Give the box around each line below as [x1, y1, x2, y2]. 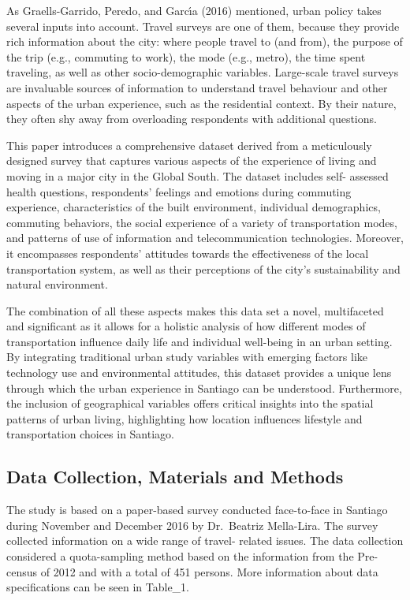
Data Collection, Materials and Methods [6, 464, 344, 489]
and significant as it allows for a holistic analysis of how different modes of [6, 318, 366, 334]
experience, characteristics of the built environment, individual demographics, [6, 199, 381, 215]
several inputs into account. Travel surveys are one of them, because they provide [6, 17, 400, 34]
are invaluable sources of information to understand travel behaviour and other [6, 79, 388, 95]
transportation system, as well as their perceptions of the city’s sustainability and [6, 260, 401, 277]
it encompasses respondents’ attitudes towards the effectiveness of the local [6, 244, 369, 261]
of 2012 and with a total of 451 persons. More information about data [40, 563, 378, 580]
